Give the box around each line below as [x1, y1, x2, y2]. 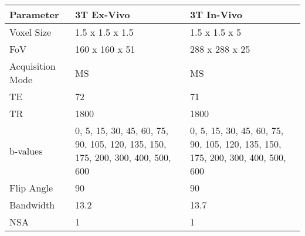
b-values [9, 143, 43, 158]
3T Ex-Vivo [74, 8, 130, 21]
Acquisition [9, 59, 56, 73]
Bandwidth [9, 198, 55, 211]
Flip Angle [9, 181, 53, 194]
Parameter [9, 8, 59, 21]
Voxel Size [9, 25, 52, 39]
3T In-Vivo [189, 8, 242, 21]
